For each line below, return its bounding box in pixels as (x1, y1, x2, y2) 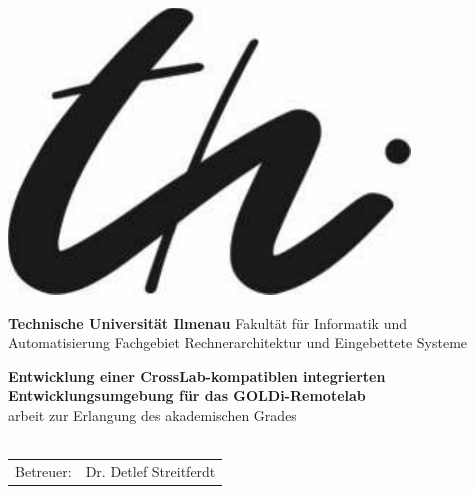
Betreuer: (15, 460, 72, 481)
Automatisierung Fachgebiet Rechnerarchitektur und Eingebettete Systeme (8, 332, 468, 353)
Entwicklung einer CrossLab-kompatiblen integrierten (8, 365, 386, 386)
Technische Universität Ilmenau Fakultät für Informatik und (8, 312, 408, 333)
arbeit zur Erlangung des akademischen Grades (8, 404, 297, 425)
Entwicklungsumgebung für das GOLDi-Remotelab (8, 385, 366, 406)
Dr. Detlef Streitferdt (85, 460, 216, 481)
